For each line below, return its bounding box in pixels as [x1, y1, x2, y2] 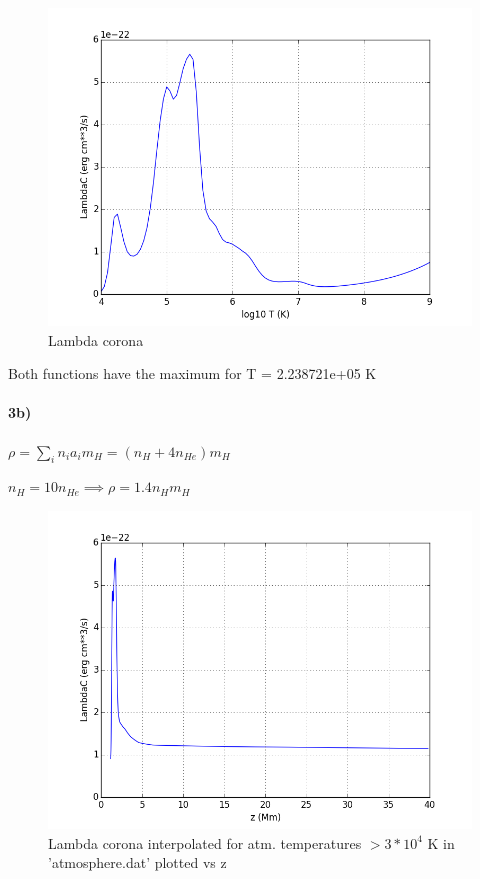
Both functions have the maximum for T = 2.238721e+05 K [8, 363, 377, 384]
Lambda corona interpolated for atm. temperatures [48, 832, 362, 853]
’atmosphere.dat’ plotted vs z [48, 852, 227, 873]
